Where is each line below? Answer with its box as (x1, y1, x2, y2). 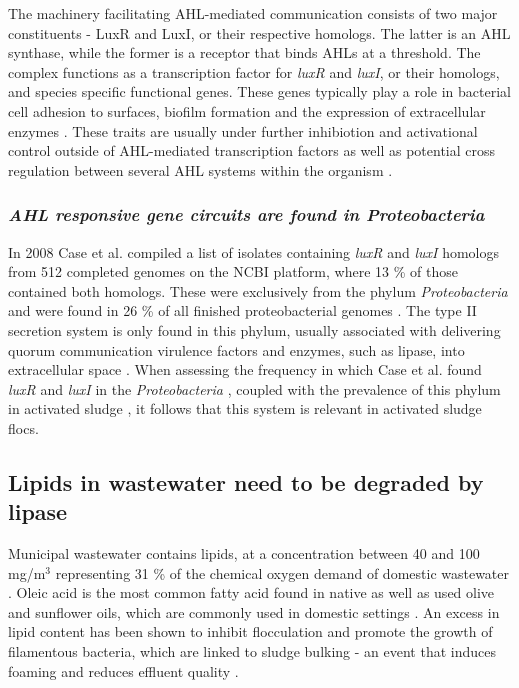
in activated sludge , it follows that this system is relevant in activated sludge (8, 398, 482, 419)
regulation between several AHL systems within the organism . (8, 159, 393, 180)
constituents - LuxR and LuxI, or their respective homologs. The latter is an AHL (8, 22, 511, 43)
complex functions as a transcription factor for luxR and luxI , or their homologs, (8, 61, 500, 82)
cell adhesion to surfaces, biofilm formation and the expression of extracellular (8, 100, 486, 121)
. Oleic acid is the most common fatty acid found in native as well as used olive (8, 582, 495, 603)
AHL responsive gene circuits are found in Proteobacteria (8, 202, 485, 227)
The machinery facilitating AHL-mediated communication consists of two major (8, 3, 498, 23)
